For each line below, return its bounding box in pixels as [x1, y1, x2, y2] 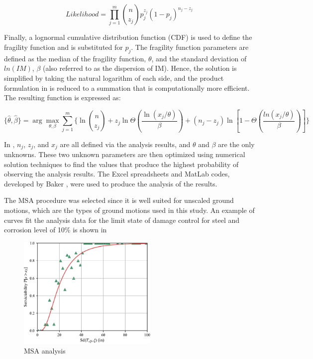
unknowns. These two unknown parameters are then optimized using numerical [4, 149, 245, 160]
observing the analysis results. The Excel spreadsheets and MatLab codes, [4, 169, 230, 179]
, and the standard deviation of [151, 53, 247, 63]
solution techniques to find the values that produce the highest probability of [4, 159, 239, 169]
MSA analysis [24, 345, 66, 356]
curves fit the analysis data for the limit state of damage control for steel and [4, 214, 240, 225]
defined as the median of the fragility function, [4, 53, 146, 63]
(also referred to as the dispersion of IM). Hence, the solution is [42, 63, 237, 73]
